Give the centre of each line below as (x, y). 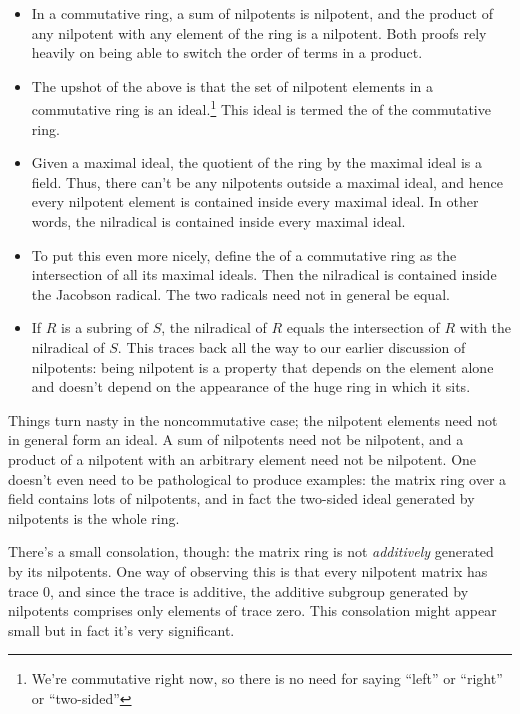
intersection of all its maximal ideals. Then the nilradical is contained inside (264, 274)
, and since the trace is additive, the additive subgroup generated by (259, 590)
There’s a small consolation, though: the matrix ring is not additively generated (251, 551)
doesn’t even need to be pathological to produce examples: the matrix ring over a (257, 478)
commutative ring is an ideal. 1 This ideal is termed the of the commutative (261, 108)
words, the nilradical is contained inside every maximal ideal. (218, 221)
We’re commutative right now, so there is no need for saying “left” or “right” (267, 678)
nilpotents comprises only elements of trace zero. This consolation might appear (252, 610)
